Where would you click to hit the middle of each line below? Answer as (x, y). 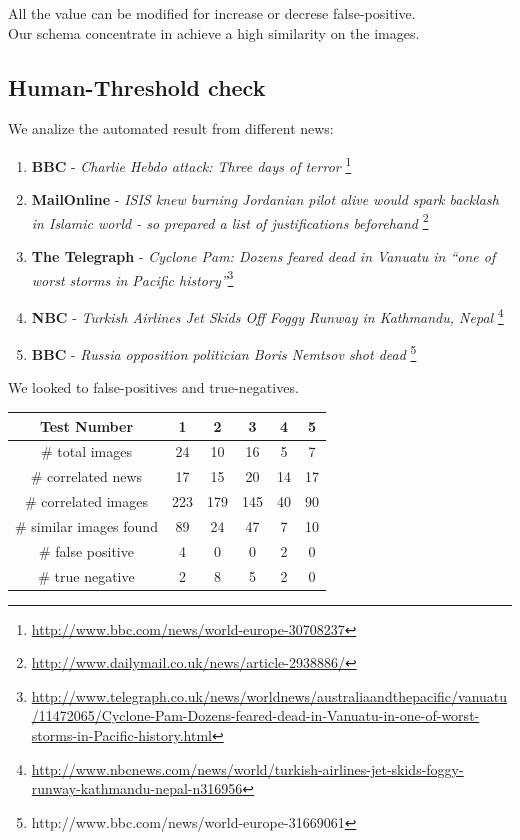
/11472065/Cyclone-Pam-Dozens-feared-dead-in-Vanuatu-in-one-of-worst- (255, 715)
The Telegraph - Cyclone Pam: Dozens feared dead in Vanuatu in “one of (263, 256)
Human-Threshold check (137, 86)
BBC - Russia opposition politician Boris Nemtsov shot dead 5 (224, 352)
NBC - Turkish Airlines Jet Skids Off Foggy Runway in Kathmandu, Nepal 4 (267, 315)
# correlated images (86, 501)
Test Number (86, 425)
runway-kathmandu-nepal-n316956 (137, 788)
